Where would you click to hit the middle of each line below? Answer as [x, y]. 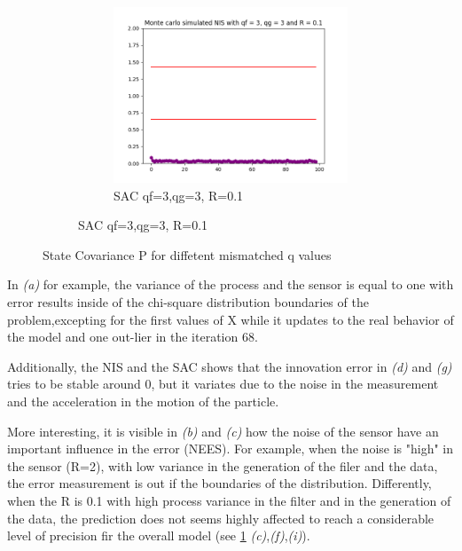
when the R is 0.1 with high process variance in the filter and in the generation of [229, 500]
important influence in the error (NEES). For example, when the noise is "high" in [231, 449]
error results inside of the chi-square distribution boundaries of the [188, 301]
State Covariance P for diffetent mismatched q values [187, 254]
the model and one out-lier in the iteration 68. [133, 337]
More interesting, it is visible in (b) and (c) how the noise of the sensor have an [223, 431]
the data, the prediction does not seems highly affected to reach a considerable [221, 518]
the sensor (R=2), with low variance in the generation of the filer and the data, [223, 465]
